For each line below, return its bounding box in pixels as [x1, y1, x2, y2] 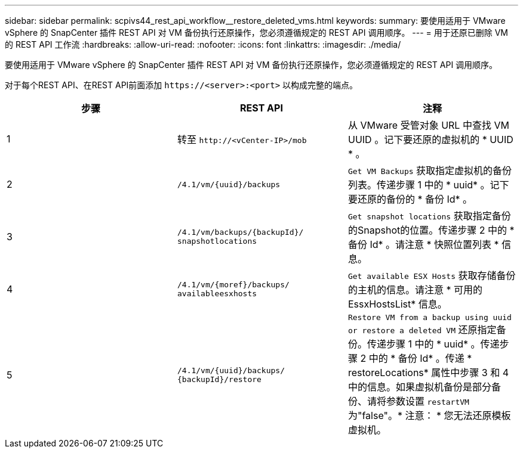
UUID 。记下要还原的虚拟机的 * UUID [347, 134, 513, 145]
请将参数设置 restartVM [367, 395, 469, 407]
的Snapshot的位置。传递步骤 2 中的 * [347, 224, 515, 236]
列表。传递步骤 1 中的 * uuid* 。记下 [347, 179, 509, 191]
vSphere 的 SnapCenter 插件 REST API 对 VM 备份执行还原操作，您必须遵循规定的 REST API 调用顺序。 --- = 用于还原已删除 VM [5, 27, 509, 38]
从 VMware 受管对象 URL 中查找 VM [347, 119, 509, 131]
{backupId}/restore [177, 374, 261, 384]
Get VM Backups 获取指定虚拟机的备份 [347, 165, 512, 176]
